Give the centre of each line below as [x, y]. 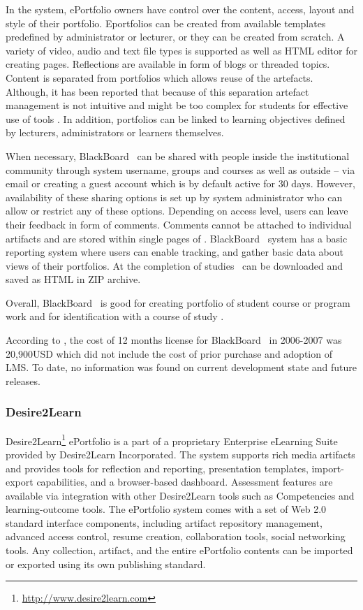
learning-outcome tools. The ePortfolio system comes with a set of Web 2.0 [166, 509]
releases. [23, 380]
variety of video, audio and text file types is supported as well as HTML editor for [181, 50]
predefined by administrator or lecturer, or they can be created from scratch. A [175, 37]
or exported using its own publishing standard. [106, 564]
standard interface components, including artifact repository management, [164, 522]
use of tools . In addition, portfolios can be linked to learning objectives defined [176, 118]
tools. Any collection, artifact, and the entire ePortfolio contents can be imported [179, 550]
